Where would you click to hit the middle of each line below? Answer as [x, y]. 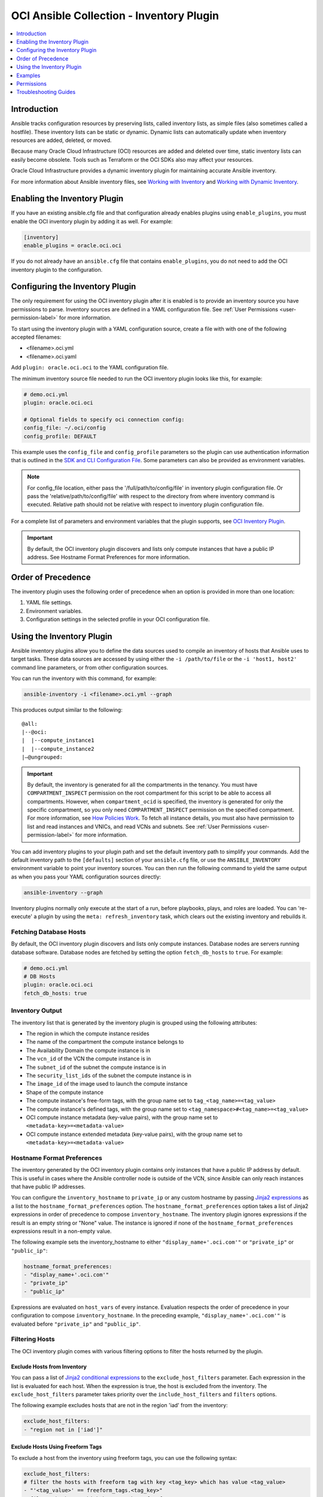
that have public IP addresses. [48, 1186]
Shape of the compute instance [65, 1092]
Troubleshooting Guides [46, 92]
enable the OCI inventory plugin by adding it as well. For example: [92, 221]
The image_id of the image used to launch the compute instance [107, 1084]
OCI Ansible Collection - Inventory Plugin [115, 16]
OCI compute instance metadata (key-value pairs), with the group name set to [122, 1117]
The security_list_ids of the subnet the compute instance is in [109, 1075]
